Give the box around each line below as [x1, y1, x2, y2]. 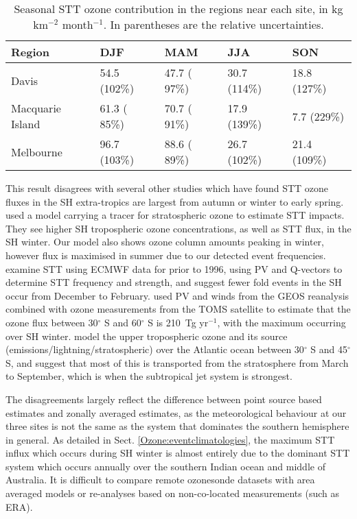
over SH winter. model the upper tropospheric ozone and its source [5, 328, 288, 343]
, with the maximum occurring [217, 315, 346, 329]
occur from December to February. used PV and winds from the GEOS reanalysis [5, 288, 349, 302]
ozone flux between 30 [5, 315, 98, 329]
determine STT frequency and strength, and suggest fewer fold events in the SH [5, 275, 342, 289]
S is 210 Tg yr [148, 315, 209, 329]
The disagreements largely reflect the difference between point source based [5, 391, 322, 406]
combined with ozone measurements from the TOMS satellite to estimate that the [5, 302, 351, 316]
